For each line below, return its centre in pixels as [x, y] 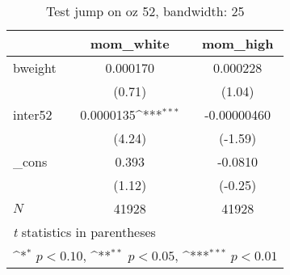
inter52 [33, 114]
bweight [35, 68]
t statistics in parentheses [84, 232]
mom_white [130, 43]
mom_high [237, 43]
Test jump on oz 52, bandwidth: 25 [145, 11]
